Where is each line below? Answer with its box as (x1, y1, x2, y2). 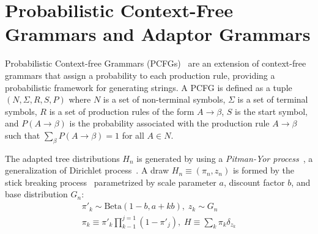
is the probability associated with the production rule (69, 117, 270, 130)
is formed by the (232, 164, 294, 177)
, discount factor (223, 175, 285, 188)
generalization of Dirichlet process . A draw (5, 164, 169, 177)
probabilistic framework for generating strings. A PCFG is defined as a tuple (5, 81, 292, 93)
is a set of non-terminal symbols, (103, 93, 226, 106)
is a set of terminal (237, 93, 308, 106)
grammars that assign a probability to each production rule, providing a (5, 68, 275, 81)
